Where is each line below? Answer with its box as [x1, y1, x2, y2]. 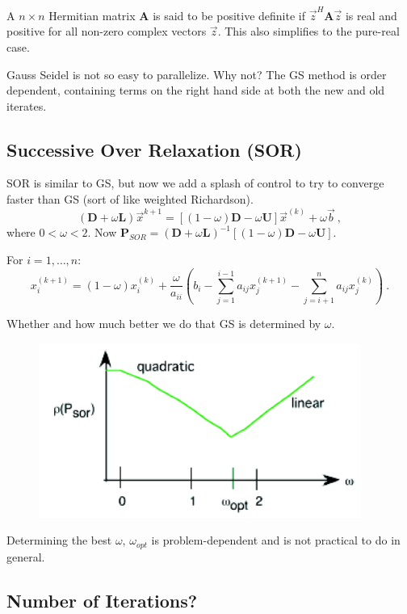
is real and [345, 6, 397, 23]
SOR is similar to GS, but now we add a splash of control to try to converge [6, 175, 384, 191]
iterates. [6, 97, 47, 114]
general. [6, 548, 45, 565]
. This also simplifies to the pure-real [217, 23, 400, 40]
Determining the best [6, 532, 112, 549]
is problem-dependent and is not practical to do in [151, 532, 401, 549]
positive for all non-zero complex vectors [6, 23, 207, 40]
